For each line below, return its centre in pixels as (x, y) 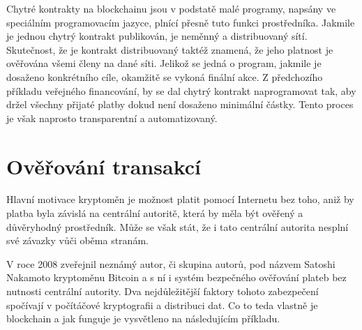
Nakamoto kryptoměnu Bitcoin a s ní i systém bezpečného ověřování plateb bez (176, 277)
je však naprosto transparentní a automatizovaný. (112, 118)
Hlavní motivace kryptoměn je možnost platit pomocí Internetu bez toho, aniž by (180, 199)
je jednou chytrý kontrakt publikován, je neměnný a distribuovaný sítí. (157, 36)
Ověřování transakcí (104, 166)
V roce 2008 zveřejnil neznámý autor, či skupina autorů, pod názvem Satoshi (171, 263)
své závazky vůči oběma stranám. (77, 240)
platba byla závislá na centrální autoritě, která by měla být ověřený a (155, 213)
